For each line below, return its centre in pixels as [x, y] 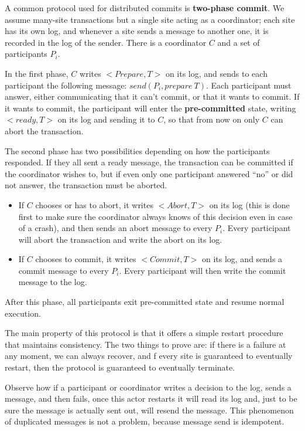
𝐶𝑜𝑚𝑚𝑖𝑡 [165, 260]
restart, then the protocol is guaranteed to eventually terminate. [120, 367]
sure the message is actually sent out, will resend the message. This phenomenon [149, 410]
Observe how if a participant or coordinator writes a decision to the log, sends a [148, 387]
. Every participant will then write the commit [203, 270]
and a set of [239, 42]
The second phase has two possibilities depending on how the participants [137, 150]
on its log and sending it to [106, 119]
